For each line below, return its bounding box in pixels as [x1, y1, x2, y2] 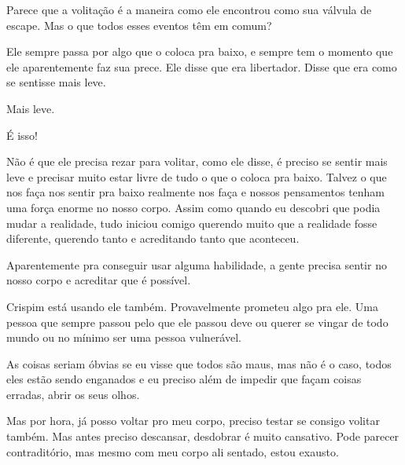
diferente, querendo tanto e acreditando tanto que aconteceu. [6, 230, 300, 247]
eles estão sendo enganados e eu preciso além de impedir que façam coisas [6, 371, 362, 387]
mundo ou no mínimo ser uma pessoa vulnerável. [6, 329, 241, 346]
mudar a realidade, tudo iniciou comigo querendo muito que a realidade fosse [6, 214, 377, 231]
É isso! [6, 126, 39, 143]
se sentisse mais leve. [6, 74, 106, 90]
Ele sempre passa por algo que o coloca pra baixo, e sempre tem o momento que [6, 43, 393, 60]
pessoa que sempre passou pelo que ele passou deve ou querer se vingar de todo [6, 313, 388, 330]
